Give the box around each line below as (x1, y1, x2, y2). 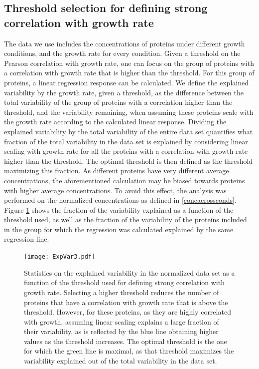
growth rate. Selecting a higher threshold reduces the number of (24, 287, 219, 297)
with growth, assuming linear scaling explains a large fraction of (24, 316, 219, 327)
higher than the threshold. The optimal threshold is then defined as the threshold (4, 155, 253, 166)
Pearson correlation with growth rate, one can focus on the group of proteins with (4, 57, 254, 68)
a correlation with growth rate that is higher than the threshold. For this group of (4, 67, 255, 78)
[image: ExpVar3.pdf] (24, 253, 96, 261)
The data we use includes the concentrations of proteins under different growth (4, 38, 245, 48)
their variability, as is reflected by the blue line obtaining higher (24, 326, 219, 337)
